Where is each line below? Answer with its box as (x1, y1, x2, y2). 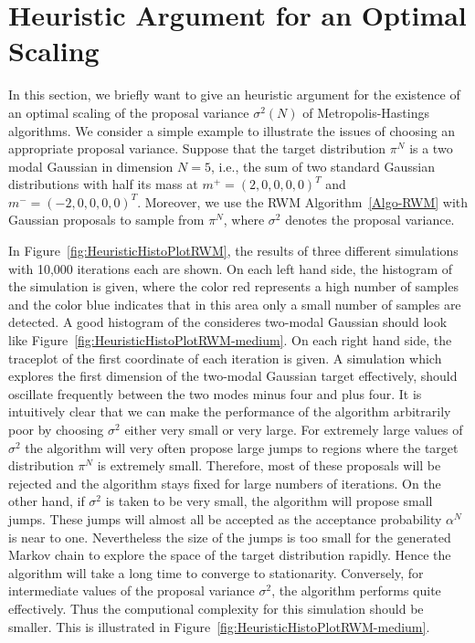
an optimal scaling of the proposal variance (8, 102, 249, 121)
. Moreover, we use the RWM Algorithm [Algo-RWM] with (137, 192, 469, 211)
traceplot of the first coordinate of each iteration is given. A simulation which (8, 348, 442, 367)
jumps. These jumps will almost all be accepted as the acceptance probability (8, 509, 442, 528)
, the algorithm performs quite (271, 581, 441, 600)
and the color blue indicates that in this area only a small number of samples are (8, 294, 461, 313)
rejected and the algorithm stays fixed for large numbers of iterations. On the (8, 473, 441, 492)
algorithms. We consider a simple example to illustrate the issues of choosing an (8, 121, 456, 140)
